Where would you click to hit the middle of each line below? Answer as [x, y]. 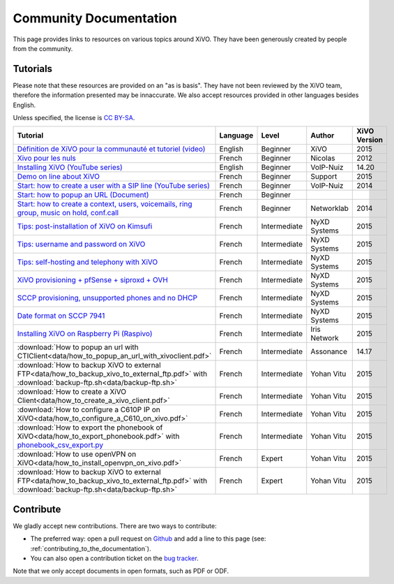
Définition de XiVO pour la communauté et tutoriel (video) [111, 149]
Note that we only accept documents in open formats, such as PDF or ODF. [121, 571]
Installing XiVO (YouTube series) [70, 168]
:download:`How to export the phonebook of [90, 428]
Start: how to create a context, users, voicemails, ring [105, 204]
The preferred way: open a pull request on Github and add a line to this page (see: [148, 539]
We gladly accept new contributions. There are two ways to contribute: [115, 526]
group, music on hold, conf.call [68, 213]
